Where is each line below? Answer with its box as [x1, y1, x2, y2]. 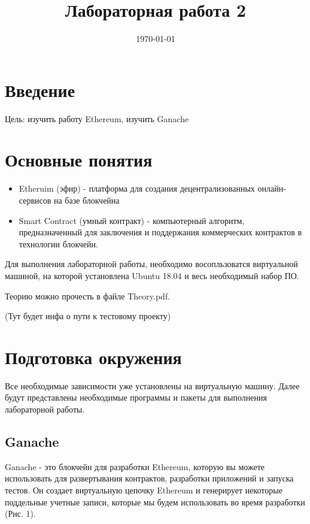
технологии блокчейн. [19, 237, 98, 250]
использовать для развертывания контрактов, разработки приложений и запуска [5, 472, 294, 484]
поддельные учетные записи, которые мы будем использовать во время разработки [5, 495, 305, 508]
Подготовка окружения [5, 344, 182, 369]
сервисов [19, 193, 51, 206]
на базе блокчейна [53, 193, 120, 206]
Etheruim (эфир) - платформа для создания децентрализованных [19, 182, 255, 195]
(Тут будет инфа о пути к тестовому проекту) [5, 310, 171, 322]
